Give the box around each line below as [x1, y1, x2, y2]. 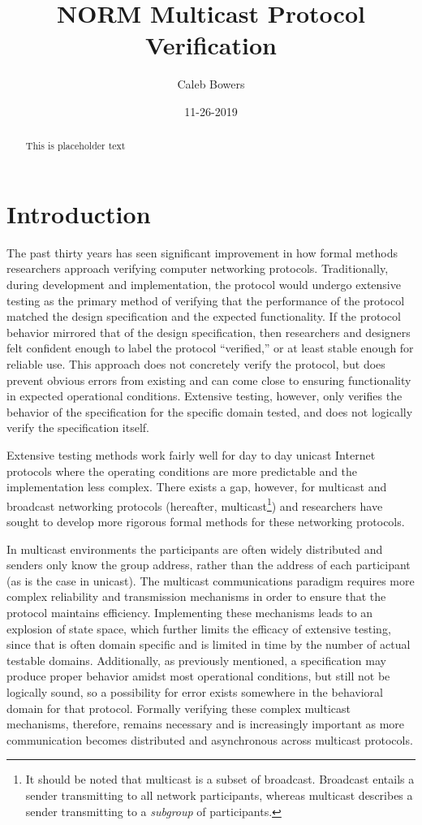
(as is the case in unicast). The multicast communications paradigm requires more [6, 572, 415, 589]
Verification [145, 28, 277, 62]
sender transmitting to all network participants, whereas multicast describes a [25, 786, 413, 803]
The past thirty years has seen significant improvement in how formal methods [6, 244, 398, 261]
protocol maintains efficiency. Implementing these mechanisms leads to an [6, 604, 373, 621]
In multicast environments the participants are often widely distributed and [6, 540, 383, 557]
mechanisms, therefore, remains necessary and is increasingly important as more [6, 715, 405, 732]
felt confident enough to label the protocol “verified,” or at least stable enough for [6, 339, 414, 356]
